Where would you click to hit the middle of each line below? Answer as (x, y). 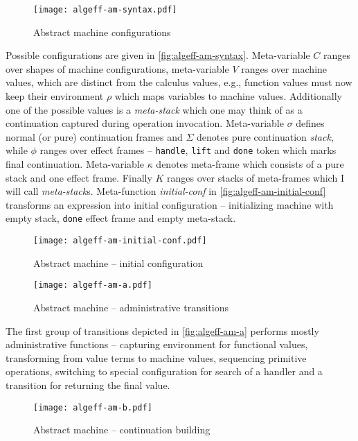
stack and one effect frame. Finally (79, 177)
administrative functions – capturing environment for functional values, (157, 344)
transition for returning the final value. (88, 384)
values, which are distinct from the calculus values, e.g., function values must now (179, 82)
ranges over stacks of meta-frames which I (256, 177)
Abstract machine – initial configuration (118, 262)
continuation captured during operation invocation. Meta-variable (145, 123)
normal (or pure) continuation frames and (94, 136)
